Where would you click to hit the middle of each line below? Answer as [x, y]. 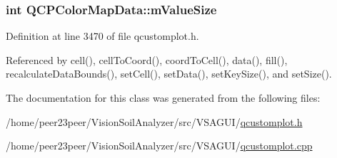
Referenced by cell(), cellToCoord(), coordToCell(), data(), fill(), [147, 59]
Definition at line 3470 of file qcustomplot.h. [102, 36]
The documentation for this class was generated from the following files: [163, 98]
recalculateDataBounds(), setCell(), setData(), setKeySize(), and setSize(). [169, 74]
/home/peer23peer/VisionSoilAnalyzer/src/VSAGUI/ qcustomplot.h [154, 121]
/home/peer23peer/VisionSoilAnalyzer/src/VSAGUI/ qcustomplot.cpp [159, 146]
